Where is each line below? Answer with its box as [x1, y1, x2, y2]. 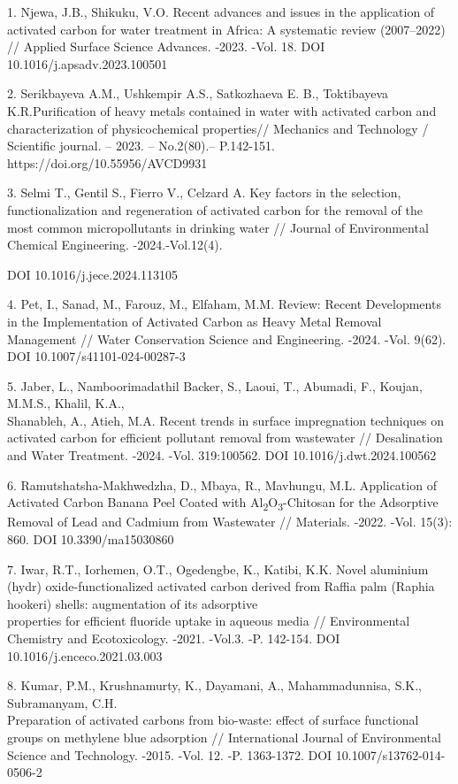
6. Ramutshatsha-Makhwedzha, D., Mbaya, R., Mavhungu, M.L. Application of [7, 475, 437, 494]
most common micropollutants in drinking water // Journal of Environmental [7, 218, 429, 236]
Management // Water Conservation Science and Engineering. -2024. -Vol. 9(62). [7, 329, 447, 348]
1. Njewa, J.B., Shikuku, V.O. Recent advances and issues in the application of [7, 3, 435, 20]
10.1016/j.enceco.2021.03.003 [7, 646, 163, 665]
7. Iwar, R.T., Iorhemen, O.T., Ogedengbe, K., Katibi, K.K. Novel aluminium [7, 559, 429, 578]
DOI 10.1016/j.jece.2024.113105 [7, 265, 179, 283]
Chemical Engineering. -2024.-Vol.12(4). [7, 235, 223, 254]
